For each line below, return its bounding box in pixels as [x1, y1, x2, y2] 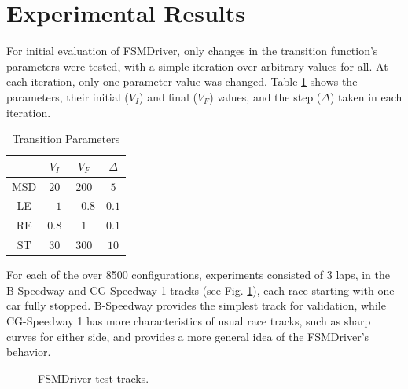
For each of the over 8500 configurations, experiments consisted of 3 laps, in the [6, 266, 390, 283]
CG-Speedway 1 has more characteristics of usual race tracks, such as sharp [6, 312, 371, 328]
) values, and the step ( [209, 88, 322, 105]
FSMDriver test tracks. [38, 369, 149, 386]
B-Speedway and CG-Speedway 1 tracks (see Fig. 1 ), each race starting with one [6, 281, 395, 298]
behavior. [6, 343, 51, 360]
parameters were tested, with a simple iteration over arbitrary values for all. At [6, 57, 388, 74]
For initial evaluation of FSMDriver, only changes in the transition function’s [6, 42, 378, 59]
